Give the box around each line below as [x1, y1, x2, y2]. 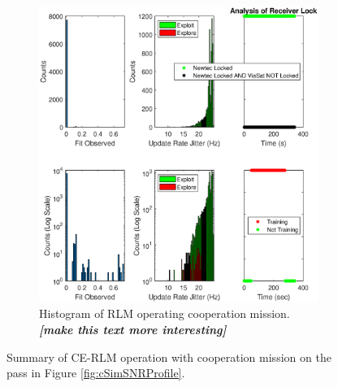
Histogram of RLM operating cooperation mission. [39, 305, 290, 322]
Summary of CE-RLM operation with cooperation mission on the [6, 348, 331, 365]
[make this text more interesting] [39, 321, 227, 338]
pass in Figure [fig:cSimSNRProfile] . [6, 364, 185, 381]
